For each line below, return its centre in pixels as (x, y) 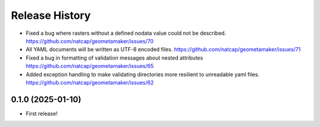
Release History (51, 15)
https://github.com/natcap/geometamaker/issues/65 (90, 66)
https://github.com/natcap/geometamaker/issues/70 (90, 41)
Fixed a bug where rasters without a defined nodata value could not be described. (126, 33)
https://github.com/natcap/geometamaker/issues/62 (90, 82)
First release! (42, 113)
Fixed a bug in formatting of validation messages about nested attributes (114, 58)
